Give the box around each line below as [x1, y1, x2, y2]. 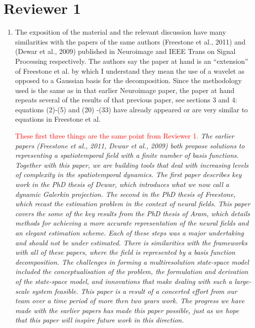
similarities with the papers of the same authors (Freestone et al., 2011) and [15, 36, 246, 47]
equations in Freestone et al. [15, 114, 101, 124]
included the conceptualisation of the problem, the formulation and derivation [15, 266, 249, 277]
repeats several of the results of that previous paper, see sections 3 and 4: [15, 94, 237, 105]
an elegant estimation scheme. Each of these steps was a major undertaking [15, 228, 244, 237]
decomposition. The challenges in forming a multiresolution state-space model [15, 256, 249, 267]
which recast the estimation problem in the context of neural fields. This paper [15, 198, 251, 209]
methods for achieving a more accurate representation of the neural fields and [15, 218, 249, 228]
